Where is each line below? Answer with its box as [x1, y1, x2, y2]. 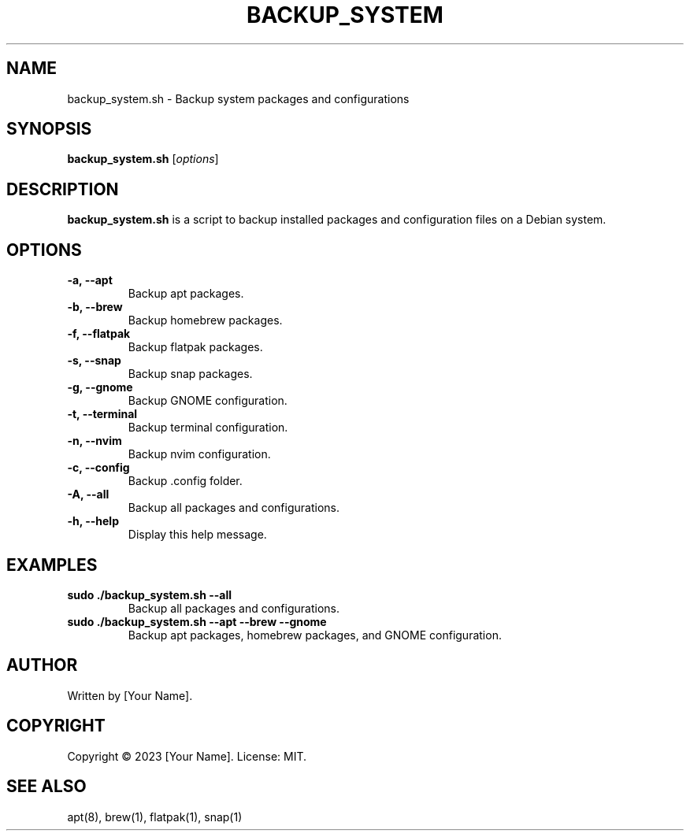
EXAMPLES [6, 554, 98, 575]
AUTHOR [6, 655, 78, 676]
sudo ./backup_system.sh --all [67, 587, 232, 602]
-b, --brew [67, 300, 123, 314]
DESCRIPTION [6, 179, 119, 199]
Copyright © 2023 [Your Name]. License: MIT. [67, 749, 307, 763]
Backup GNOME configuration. [128, 394, 287, 408]
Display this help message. [128, 528, 267, 542]
